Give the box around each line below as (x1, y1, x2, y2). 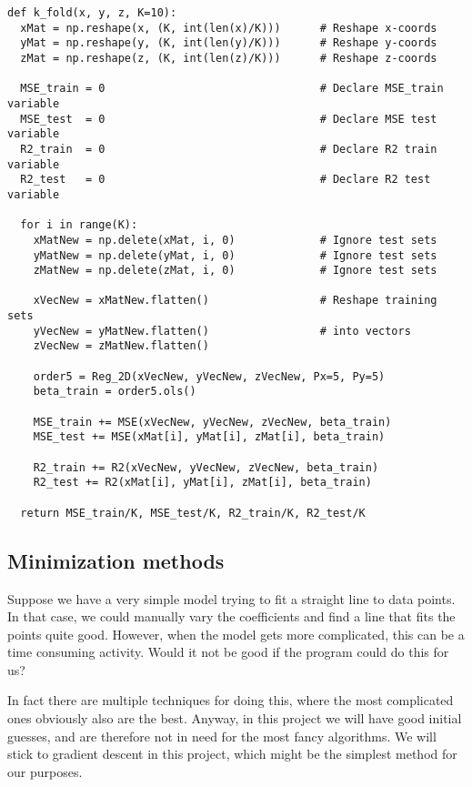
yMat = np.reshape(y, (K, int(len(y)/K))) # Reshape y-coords (20, 36, 437, 50)
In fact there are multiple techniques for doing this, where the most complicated (7, 691, 454, 710)
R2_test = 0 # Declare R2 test (20, 173, 431, 187)
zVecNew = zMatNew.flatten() (33, 339, 209, 353)
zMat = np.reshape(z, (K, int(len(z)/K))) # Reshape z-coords (20, 51, 437, 65)
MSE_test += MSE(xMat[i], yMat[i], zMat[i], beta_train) (33, 430, 386, 444)
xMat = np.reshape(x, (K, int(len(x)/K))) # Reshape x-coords (20, 21, 437, 35)
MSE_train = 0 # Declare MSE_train (20, 82, 444, 96)
